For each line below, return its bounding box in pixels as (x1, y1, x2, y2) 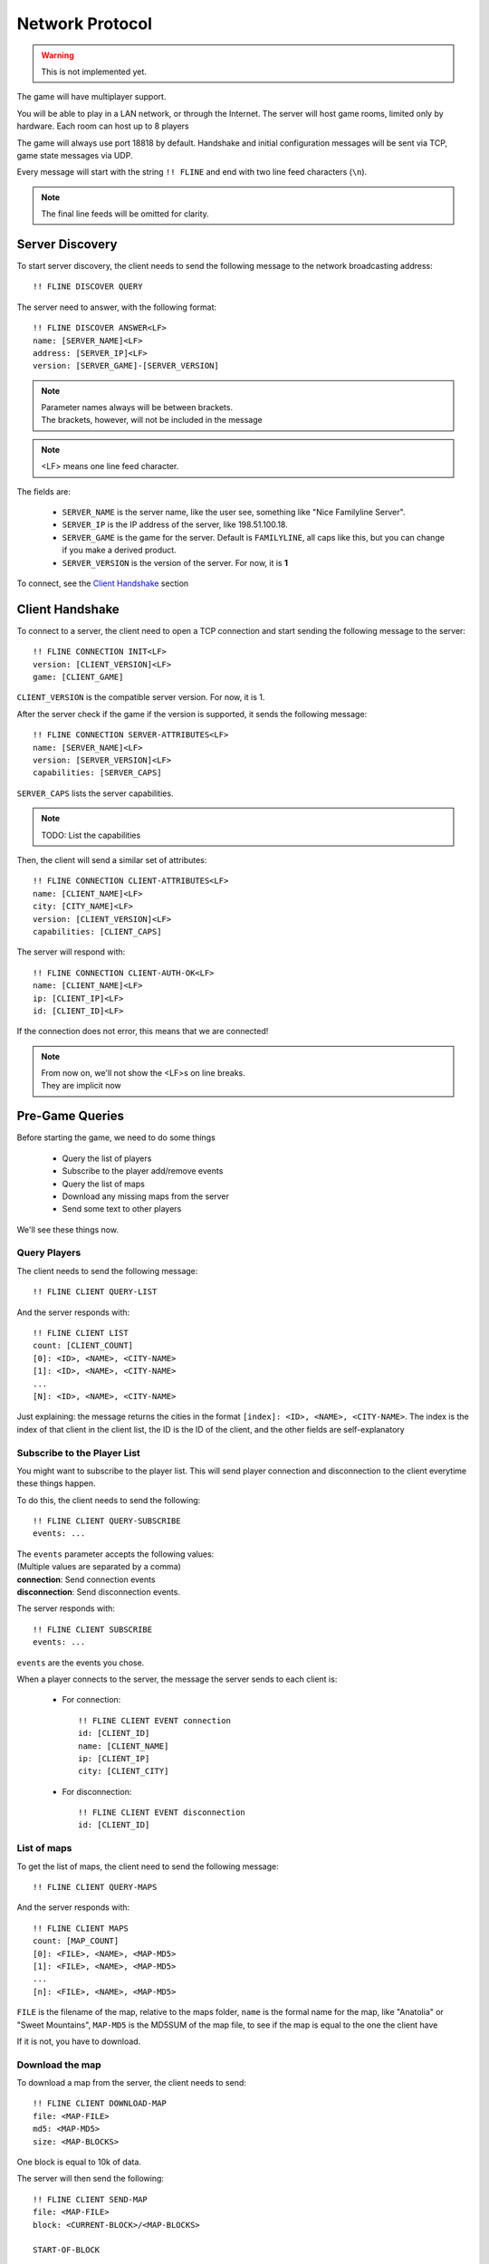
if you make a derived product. (62, 544, 177, 556)
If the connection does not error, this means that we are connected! (16, 1026, 269, 1037)
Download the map (16, 2058, 101, 2071)
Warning (41, 50, 74, 61)
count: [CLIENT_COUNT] (33, 1340, 134, 1351)
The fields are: (16, 485, 72, 497)
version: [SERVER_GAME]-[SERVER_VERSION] (33, 360, 219, 371)
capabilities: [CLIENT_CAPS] (33, 926, 162, 936)
